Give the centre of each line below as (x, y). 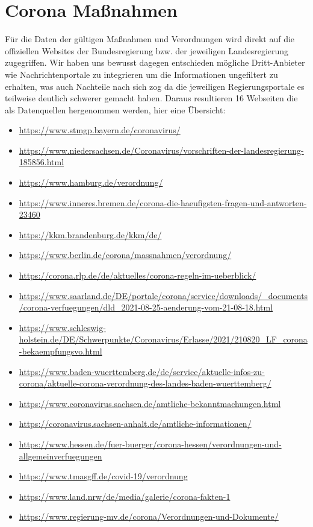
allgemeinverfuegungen (60, 456)
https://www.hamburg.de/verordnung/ (91, 182)
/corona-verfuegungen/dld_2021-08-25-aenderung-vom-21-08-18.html (146, 307)
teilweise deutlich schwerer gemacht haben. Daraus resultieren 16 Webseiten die (151, 98)
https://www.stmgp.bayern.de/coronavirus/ (100, 130)
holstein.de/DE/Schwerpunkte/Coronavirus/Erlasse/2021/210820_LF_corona (163, 339)
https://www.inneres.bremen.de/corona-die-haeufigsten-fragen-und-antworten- (163, 202)
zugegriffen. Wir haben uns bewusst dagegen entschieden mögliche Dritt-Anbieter (155, 62)
